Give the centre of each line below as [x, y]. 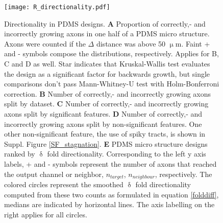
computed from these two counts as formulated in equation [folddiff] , [111, 194]
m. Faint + [193, 43]
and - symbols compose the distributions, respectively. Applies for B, [111, 53]
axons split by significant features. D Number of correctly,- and [103, 114]
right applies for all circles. [46, 214]
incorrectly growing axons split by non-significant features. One [103, 124]
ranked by [20, 154]
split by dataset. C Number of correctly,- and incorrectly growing [106, 104]
